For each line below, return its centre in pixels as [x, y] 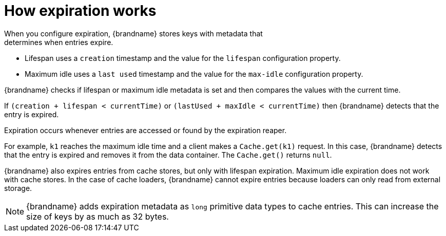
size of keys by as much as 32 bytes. [98, 216]
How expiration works [80, 11]
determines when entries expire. [59, 42]
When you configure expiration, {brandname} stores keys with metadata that [133, 33]
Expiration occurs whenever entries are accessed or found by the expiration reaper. [146, 130]
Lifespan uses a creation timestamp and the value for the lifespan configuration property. [183, 58]
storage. [18, 188]
